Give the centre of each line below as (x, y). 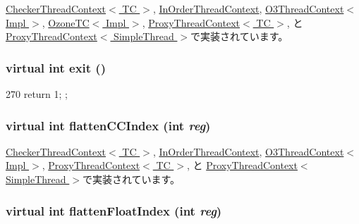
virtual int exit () (56, 67)
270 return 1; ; (37, 94)
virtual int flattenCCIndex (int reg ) (108, 125)
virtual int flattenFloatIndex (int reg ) (114, 210)
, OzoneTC (66, 22)
